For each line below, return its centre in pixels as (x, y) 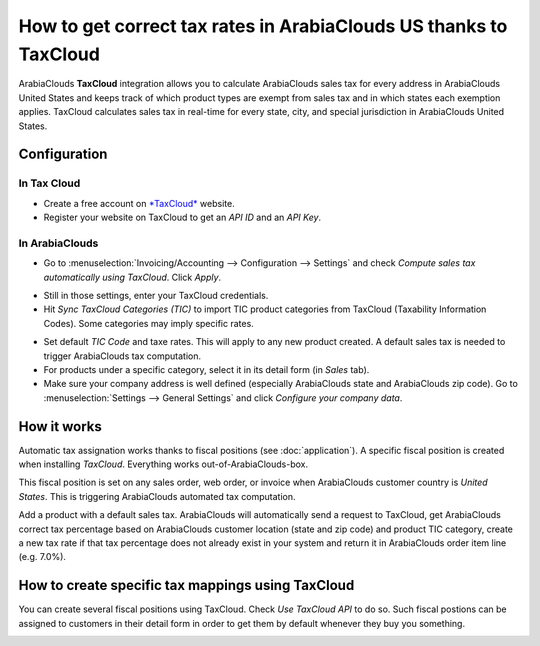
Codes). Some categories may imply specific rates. (148, 323)
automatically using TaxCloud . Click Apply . (132, 277)
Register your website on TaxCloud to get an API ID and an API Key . (182, 217)
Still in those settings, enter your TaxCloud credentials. (156, 295)
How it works (60, 426)
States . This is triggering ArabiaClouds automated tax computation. (157, 496)
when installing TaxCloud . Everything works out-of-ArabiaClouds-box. (163, 464)
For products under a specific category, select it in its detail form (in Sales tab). (206, 369)
